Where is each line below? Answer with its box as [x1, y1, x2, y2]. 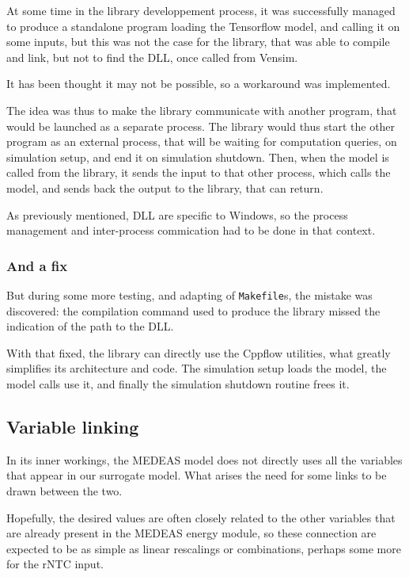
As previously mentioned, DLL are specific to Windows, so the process [6, 206, 348, 223]
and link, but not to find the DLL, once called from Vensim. [6, 48, 298, 65]
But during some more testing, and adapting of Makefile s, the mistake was [6, 286, 373, 303]
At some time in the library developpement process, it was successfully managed [6, 2, 396, 18]
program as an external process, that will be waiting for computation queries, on [6, 133, 397, 150]
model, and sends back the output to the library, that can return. [6, 179, 324, 196]
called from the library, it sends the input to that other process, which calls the [6, 164, 391, 181]
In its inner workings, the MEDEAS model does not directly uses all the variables [6, 451, 403, 468]
